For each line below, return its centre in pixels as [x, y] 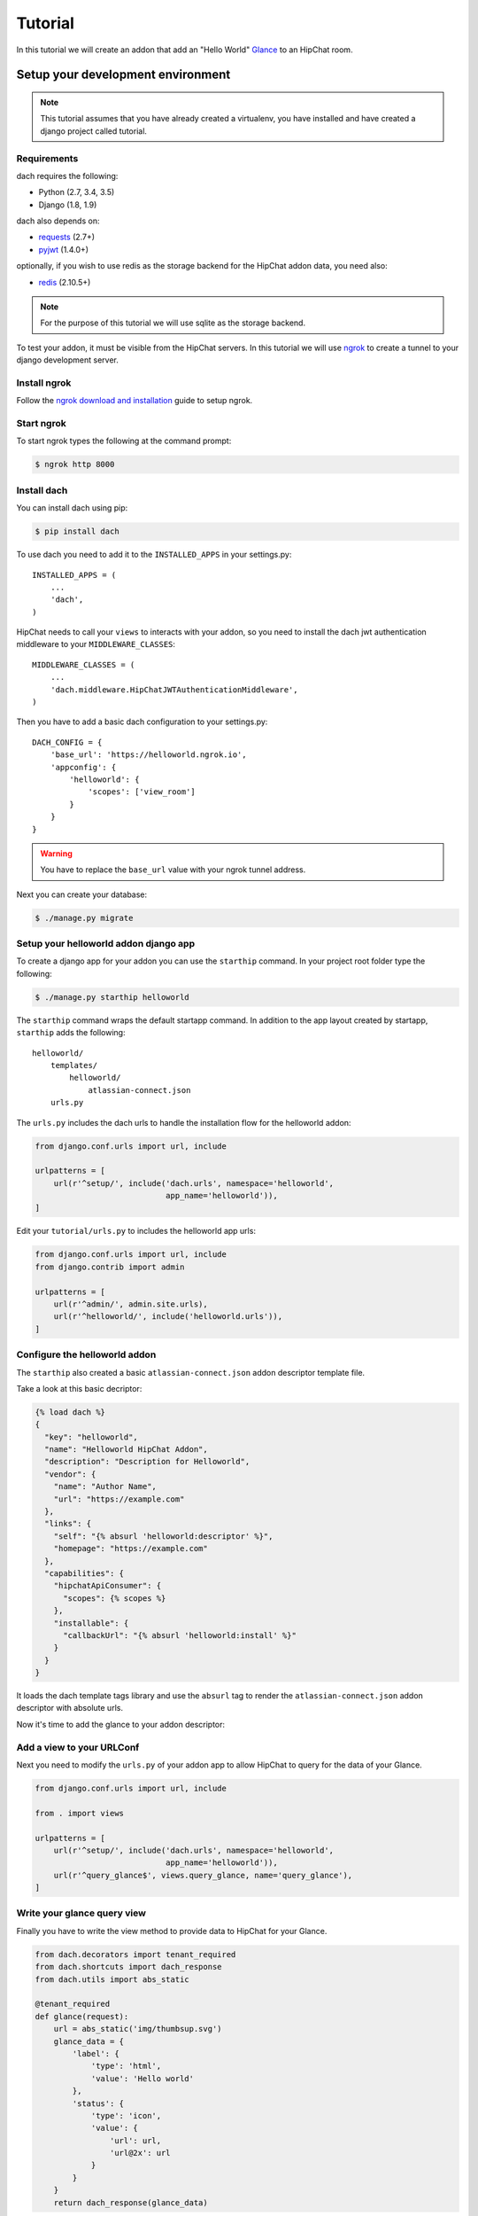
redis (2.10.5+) [65, 282]
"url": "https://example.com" [119, 1499]
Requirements [47, 158]
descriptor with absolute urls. [70, 1708]
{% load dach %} [70, 1412]
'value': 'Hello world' [143, 2078]
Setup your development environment [123, 75]
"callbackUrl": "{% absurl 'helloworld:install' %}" [180, 1635]
